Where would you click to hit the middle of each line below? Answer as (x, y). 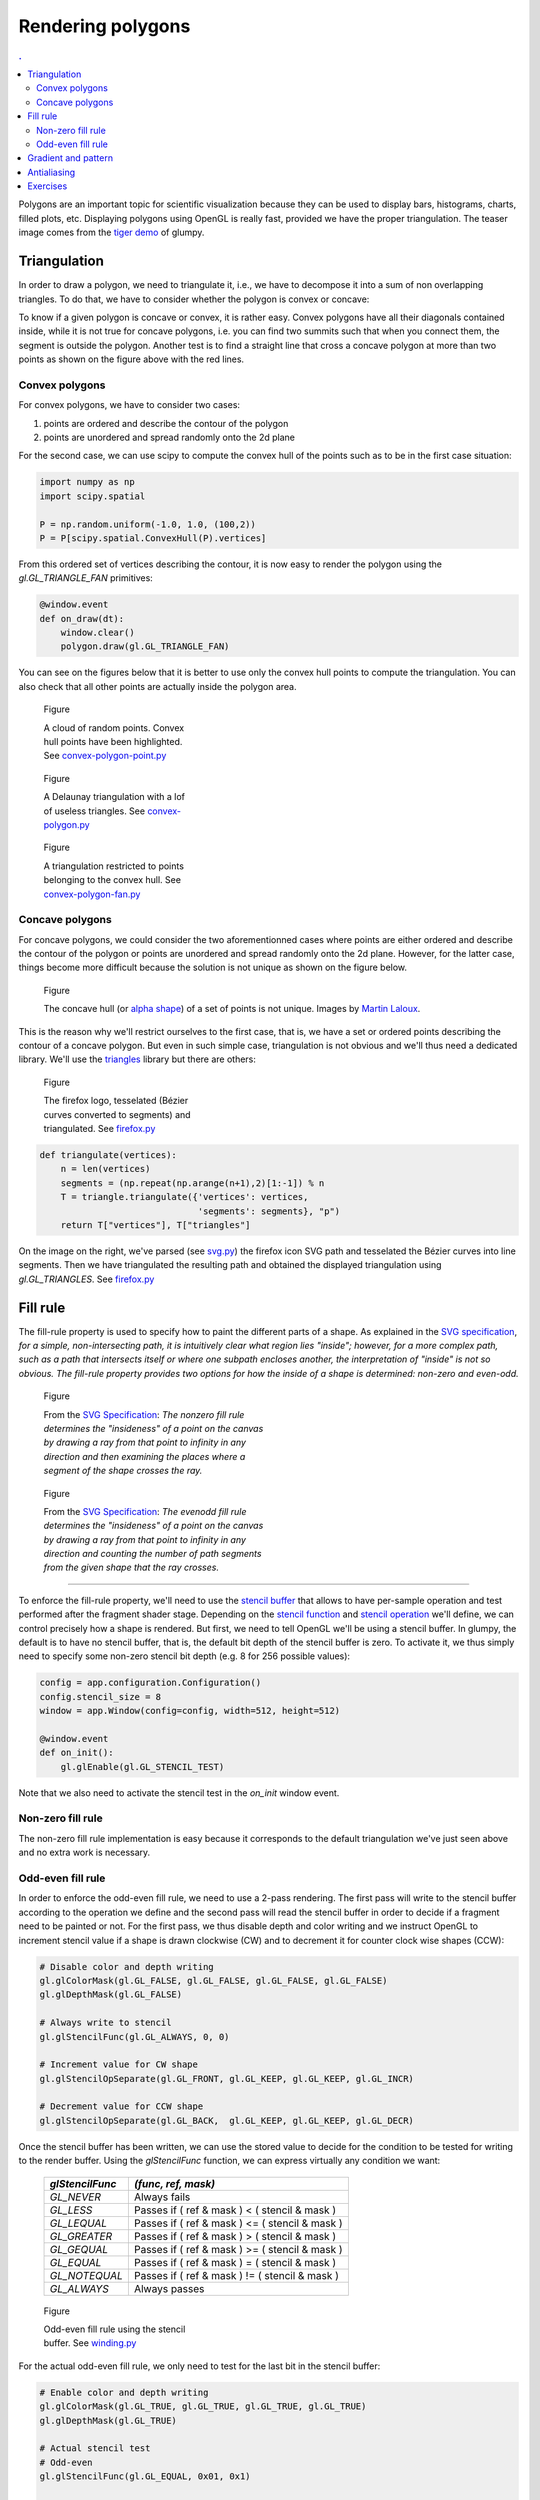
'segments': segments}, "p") (269, 1211)
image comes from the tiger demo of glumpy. (111, 232)
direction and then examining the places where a (144, 1456)
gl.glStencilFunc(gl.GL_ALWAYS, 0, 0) (134, 2036)
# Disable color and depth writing (126, 1966)
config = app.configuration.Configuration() (150, 1683)
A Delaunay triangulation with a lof (114, 797)
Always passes (169, 2288)
